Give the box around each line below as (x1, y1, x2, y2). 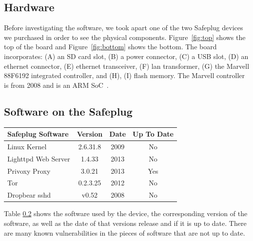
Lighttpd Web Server (7, 153, 70, 163)
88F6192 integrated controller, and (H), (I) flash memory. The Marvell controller (4, 70, 245, 80)
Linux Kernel (7, 141, 47, 151)
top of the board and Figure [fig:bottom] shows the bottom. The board (4, 41, 217, 52)
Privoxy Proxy (7, 165, 51, 176)
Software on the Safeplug (4, 103, 133, 119)
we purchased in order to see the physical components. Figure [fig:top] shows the (4, 32, 246, 42)
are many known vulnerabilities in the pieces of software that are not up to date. (4, 227, 245, 238)
